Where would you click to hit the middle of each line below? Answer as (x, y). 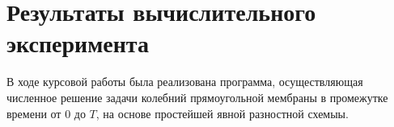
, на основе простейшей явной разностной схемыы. (222, 113)
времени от (34, 113)
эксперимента (78, 43)
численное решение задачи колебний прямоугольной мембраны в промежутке (197, 97)
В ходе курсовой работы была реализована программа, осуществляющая (185, 82)
